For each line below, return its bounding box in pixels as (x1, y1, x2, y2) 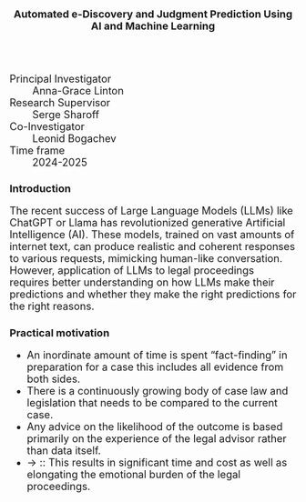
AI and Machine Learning (90, 20, 216, 33)
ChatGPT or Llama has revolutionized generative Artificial (9, 216, 286, 229)
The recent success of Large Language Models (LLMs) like (9, 205, 294, 217)
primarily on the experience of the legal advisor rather (26, 432, 287, 445)
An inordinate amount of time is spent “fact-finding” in (26, 348, 289, 361)
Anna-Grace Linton (32, 85, 125, 97)
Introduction (9, 182, 71, 196)
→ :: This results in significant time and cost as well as (26, 456, 288, 469)
